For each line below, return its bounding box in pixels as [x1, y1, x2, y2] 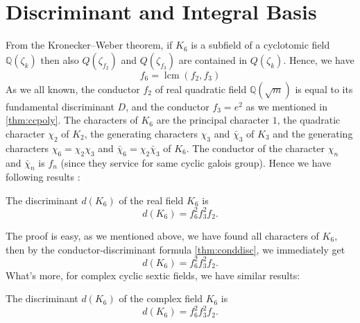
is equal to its [295, 81, 353, 96]
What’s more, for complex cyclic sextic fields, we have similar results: [6, 267, 300, 282]
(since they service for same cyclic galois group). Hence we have [60, 155, 332, 169]
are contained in [178, 52, 248, 67]
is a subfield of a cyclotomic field [191, 38, 330, 52]
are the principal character [156, 113, 269, 127]
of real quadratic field [155, 81, 247, 96]
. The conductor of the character [186, 140, 325, 155]
